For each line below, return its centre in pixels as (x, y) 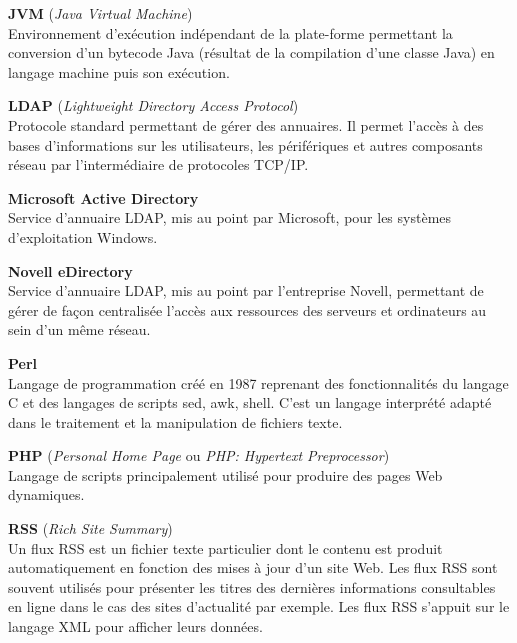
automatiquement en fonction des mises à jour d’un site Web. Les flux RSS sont (253, 567)
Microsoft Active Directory (103, 197)
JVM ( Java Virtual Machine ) (100, 13)
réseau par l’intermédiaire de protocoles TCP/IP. (158, 164)
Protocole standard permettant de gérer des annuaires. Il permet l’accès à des (246, 124)
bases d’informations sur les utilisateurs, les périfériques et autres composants (245, 144)
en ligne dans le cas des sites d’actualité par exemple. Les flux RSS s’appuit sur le (259, 606)
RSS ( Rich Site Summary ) (90, 528)
